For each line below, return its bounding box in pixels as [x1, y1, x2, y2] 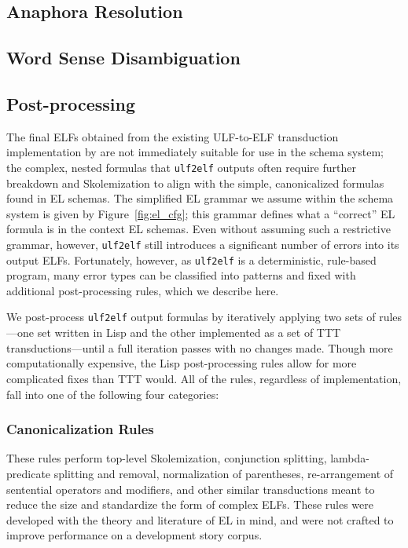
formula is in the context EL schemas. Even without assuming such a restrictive [6, 221, 391, 237]
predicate [6, 465, 51, 481]
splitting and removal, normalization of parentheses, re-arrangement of [53, 465, 394, 481]
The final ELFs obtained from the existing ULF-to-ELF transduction [6, 128, 339, 144]
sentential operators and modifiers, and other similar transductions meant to [6, 480, 375, 497]
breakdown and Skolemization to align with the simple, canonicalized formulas [6, 174, 384, 191]
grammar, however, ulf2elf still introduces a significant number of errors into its [6, 236, 399, 252]
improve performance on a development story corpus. [6, 527, 263, 543]
